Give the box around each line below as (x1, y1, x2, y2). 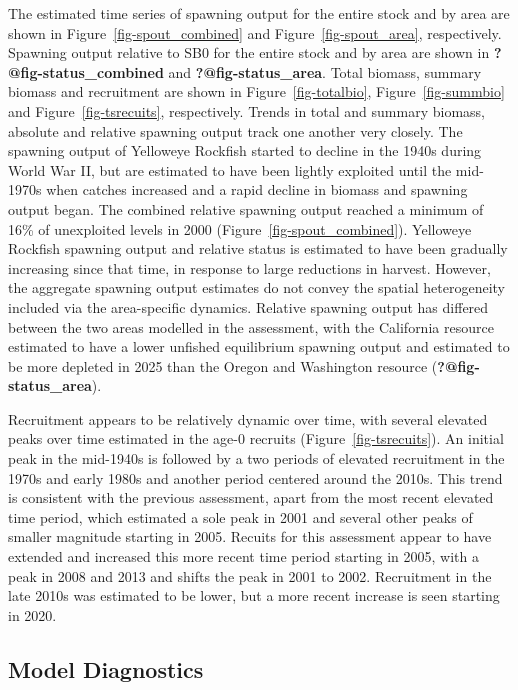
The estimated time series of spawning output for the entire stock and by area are (8, 3, 510, 23)
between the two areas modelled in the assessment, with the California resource (8, 316, 494, 337)
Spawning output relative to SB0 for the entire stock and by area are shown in (8, 42, 490, 63)
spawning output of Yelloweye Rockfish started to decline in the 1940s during (8, 140, 482, 161)
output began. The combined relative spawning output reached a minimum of (8, 198, 484, 219)
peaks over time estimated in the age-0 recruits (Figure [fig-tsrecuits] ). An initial (8, 428, 504, 449)
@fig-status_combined (8, 61, 164, 82)
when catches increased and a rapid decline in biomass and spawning (46, 179, 468, 200)
